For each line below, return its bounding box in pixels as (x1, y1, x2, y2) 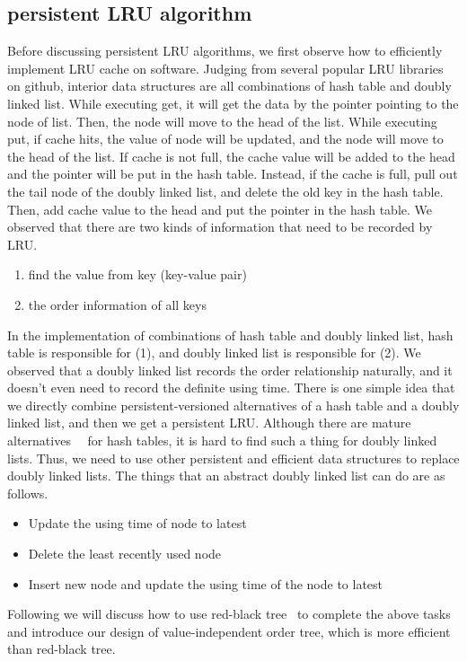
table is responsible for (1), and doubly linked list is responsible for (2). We (7, 343, 421, 362)
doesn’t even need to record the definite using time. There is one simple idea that (7, 378, 455, 397)
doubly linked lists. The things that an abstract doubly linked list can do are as (7, 466, 445, 485)
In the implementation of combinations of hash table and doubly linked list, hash (7, 325, 454, 344)
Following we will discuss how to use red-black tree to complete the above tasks (7, 604, 451, 623)
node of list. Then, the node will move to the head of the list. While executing (7, 111, 437, 130)
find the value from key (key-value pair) (28, 265, 247, 284)
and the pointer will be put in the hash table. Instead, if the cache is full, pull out (7, 164, 458, 183)
